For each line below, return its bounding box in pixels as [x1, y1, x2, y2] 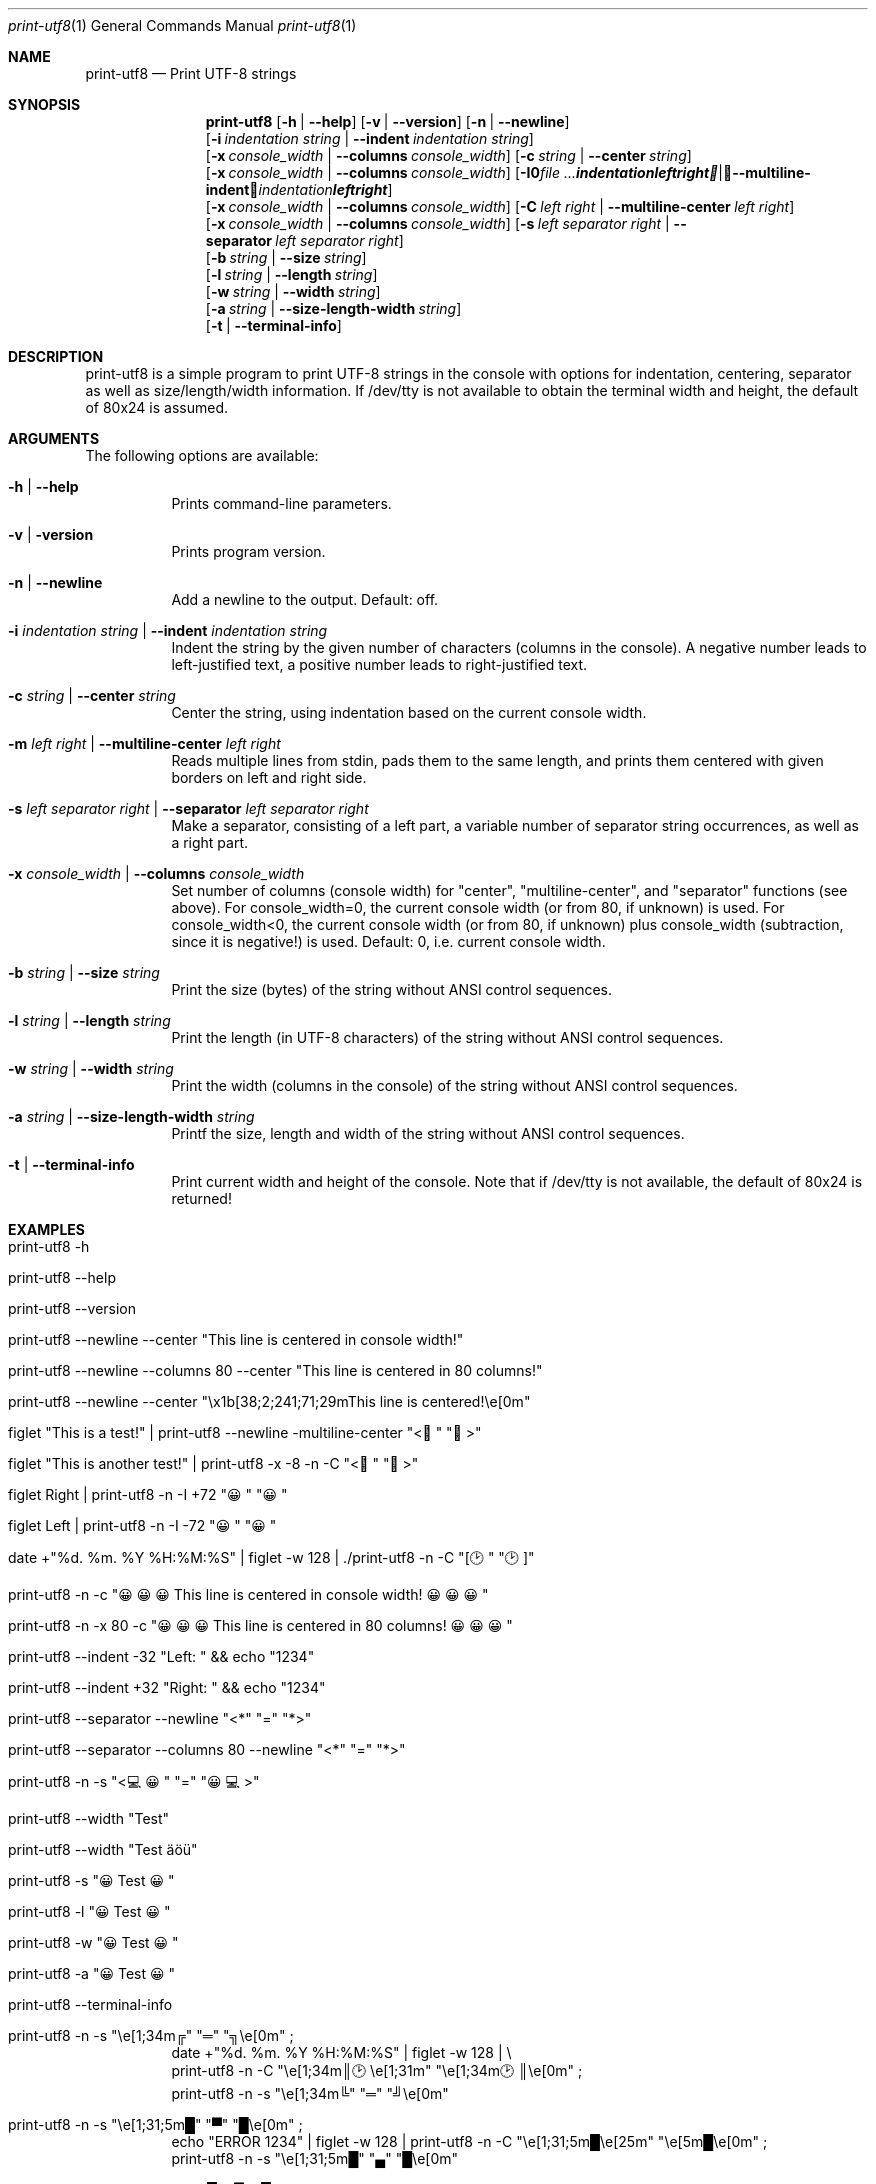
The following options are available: [85, 447, 319, 464]
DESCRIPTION [8, 348, 104, 365]
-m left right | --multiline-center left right [8, 735, 281, 752]
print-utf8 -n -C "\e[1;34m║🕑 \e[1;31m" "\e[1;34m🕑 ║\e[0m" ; [171, 2062, 583, 2079]
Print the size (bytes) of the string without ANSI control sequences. [171, 981, 613, 998]
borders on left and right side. [171, 769, 367, 786]
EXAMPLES [8, 1221, 85, 1238]
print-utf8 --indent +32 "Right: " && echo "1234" [8, 1679, 326, 1696]
